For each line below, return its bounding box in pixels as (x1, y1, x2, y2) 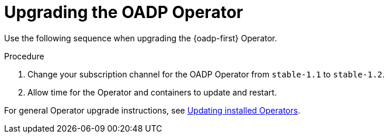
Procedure (4, 51, 44, 61)
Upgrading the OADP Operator (4, 2, 244, 22)
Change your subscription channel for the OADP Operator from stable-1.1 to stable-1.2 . (27, 69, 385, 79)
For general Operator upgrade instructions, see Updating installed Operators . (4, 105, 300, 115)
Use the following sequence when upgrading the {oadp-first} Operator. (4, 33, 277, 43)
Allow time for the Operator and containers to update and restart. (27, 87, 277, 97)
